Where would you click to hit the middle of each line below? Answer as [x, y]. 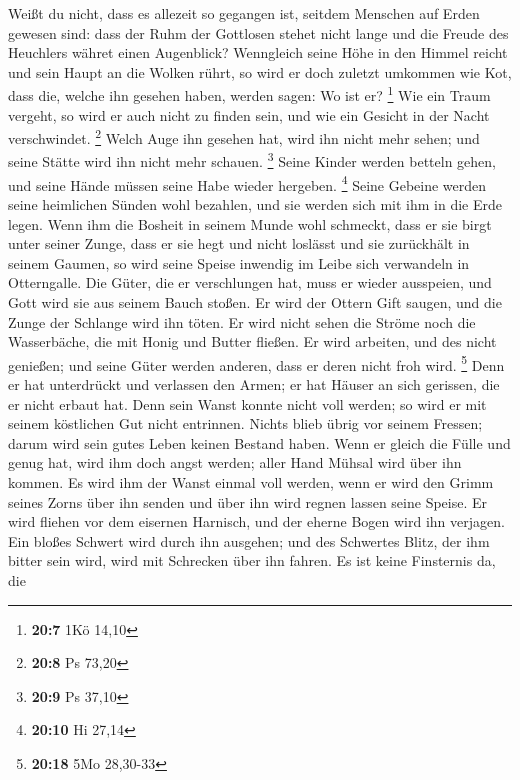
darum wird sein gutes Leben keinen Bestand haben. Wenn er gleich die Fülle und [259, 442]
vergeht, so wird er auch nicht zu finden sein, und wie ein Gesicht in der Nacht [249, 114]
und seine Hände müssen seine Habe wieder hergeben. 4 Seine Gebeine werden [247, 183]
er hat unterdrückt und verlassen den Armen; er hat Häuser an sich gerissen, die [254, 383]
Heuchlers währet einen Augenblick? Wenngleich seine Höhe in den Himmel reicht [258, 52]
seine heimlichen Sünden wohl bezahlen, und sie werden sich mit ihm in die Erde [255, 203]
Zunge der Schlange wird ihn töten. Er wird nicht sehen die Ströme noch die [242, 321]
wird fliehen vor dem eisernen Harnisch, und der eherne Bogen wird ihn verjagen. [256, 521]
